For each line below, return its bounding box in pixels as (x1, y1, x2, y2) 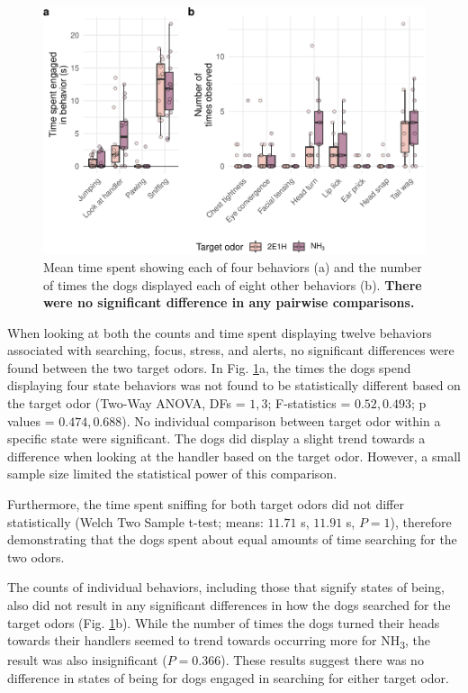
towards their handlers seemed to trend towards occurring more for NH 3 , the (7, 631, 431, 652)
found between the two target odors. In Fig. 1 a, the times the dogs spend (7, 358, 411, 377)
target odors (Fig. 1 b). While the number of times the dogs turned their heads (7, 613, 440, 632)
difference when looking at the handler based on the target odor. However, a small (7, 446, 461, 465)
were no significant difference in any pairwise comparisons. (43, 293, 415, 312)
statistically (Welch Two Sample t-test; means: (7, 512, 264, 531)
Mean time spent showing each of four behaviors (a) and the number (43, 257, 422, 276)
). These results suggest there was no (220, 651, 424, 670)
